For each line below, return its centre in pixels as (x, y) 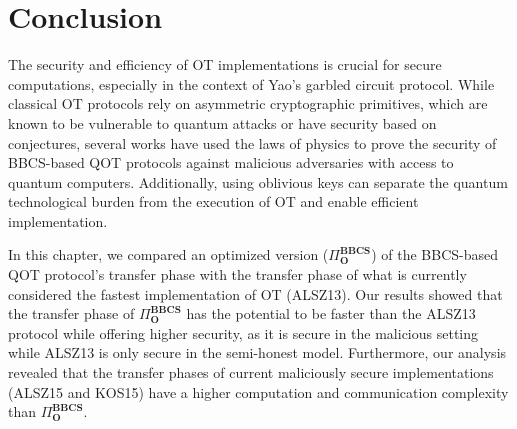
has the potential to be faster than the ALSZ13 (331, 313)
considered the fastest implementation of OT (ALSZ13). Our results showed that (255, 293)
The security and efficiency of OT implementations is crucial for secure (225, 64)
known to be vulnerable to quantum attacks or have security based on (222, 122)
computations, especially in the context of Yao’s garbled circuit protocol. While (251, 83)
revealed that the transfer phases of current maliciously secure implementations (251, 372)
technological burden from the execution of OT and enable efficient (213, 201)
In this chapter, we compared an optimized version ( (168, 254)
